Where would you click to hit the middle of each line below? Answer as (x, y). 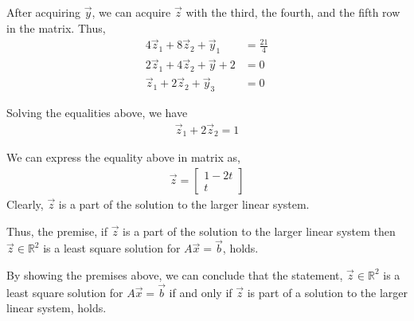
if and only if (201, 292)
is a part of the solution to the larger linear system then (259, 231)
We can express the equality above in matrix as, (123, 157)
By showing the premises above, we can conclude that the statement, (175, 274)
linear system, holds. (57, 308)
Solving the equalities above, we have (97, 112)
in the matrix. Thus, (56, 27)
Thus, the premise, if (57, 231)
